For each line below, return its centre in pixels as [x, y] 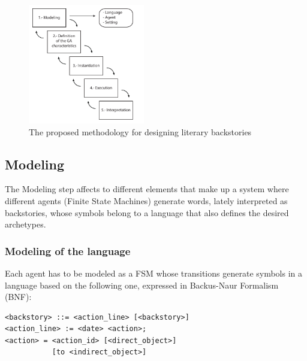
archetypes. [25, 224]
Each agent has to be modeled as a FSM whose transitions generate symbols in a [154, 273]
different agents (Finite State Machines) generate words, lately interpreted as [146, 200]
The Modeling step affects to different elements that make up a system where [147, 189]
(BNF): [18, 297]
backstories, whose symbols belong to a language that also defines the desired [147, 212]
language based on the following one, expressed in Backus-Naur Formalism [142, 285]
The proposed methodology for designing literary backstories [140, 131]
